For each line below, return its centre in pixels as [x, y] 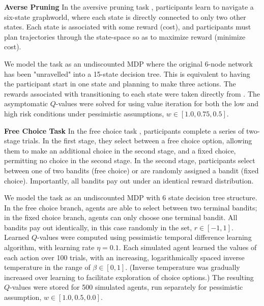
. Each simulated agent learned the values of [188, 247]
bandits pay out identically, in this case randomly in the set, [98, 227]
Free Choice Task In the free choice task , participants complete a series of [124, 130]
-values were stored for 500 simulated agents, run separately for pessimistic [126, 287]
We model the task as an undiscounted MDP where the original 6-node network [128, 63]
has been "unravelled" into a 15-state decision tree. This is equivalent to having [127, 73]
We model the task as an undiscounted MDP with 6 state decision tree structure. [131, 197]
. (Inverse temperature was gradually [183, 267]
